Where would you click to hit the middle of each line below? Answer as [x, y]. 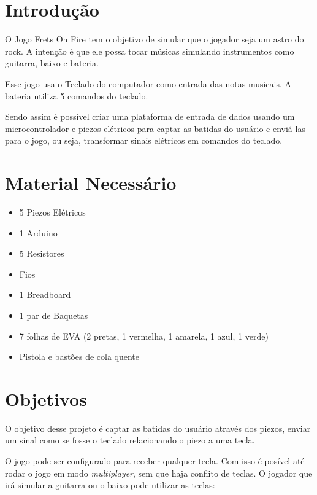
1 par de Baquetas [54, 315]
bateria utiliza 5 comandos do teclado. [77, 95]
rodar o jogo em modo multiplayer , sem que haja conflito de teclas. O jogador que [159, 473]
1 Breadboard [45, 294]
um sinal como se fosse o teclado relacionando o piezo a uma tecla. [130, 440]
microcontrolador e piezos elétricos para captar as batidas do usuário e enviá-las [155, 128]
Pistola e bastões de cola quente [79, 357]
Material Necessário [91, 183]
